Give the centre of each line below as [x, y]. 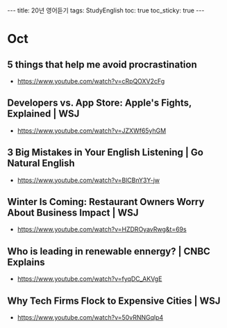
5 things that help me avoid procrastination [102, 64]
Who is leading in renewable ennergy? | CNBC [109, 251]
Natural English [41, 164]
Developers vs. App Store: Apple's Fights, [100, 103]
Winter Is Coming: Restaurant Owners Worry [106, 202]
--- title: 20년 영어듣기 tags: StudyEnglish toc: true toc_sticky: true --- [106, 10]
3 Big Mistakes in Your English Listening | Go [105, 153]
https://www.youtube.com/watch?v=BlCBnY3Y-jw [89, 180]
